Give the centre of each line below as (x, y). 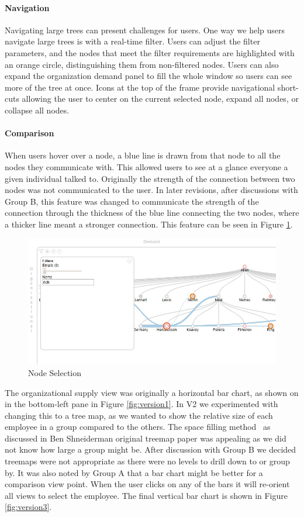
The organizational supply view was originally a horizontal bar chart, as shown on (152, 392)
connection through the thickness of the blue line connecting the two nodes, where (152, 213)
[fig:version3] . (28, 507)
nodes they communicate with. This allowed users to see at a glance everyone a (146, 166)
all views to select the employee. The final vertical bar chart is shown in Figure (146, 495)
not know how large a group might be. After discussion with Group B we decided (151, 449)
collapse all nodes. (37, 110)
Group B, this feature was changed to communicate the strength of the (132, 201)
